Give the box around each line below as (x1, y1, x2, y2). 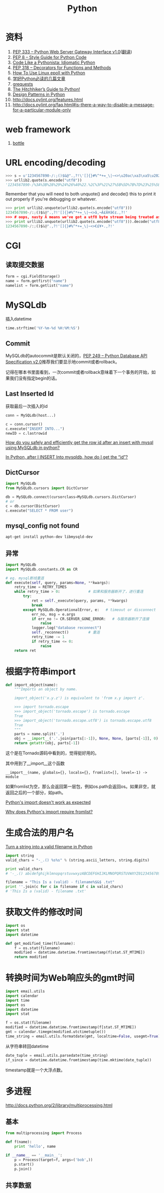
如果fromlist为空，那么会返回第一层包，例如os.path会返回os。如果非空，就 (5, 784, 156, 789)
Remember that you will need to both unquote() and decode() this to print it (5, 191, 156, 197)
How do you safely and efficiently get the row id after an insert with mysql (5, 440, 154, 445)
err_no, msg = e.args (31, 612, 76, 617)
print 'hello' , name (14, 1144, 56, 1149)
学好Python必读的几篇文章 (12, 75, 66, 81)
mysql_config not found (5, 521, 80, 530)
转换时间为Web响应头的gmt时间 (5, 973, 135, 984)
